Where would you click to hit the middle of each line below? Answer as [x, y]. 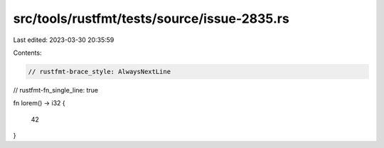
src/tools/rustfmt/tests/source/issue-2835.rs [151, 18]
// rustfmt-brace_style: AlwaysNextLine [99, 72]
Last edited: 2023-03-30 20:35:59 [64, 40]
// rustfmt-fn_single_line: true [56, 90]
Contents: [27, 53]
